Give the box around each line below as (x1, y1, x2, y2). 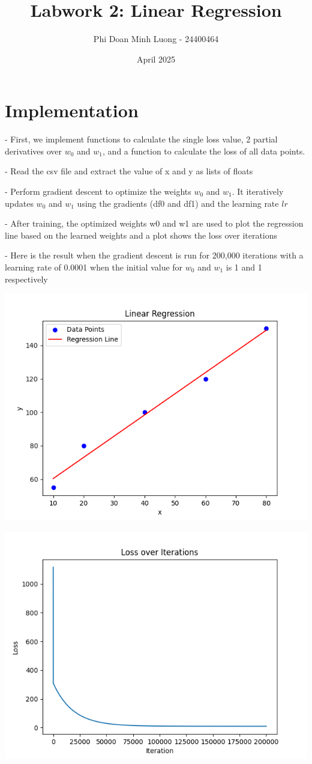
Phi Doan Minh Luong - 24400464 (93, 32, 219, 45)
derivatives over (5, 144, 62, 157)
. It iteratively (232, 185, 284, 198)
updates (5, 197, 34, 209)
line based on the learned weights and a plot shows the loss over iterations (5, 228, 278, 241)
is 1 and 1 (226, 261, 262, 273)
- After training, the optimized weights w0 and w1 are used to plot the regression (5, 217, 304, 230)
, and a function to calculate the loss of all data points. (103, 144, 305, 157)
